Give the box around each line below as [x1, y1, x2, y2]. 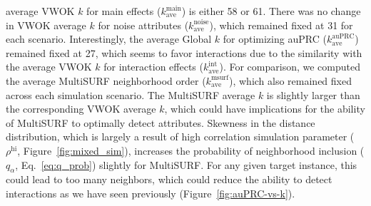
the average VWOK [6, 59, 92, 74]
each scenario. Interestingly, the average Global [6, 31, 212, 46]
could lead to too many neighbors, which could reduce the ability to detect [6, 172, 332, 187]
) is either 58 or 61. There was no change [181, 4, 361, 18]
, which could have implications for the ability [164, 101, 365, 116]
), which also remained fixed [228, 73, 352, 88]
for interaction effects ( [103, 59, 203, 74]
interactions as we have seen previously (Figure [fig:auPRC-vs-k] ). [6, 185, 295, 200]
